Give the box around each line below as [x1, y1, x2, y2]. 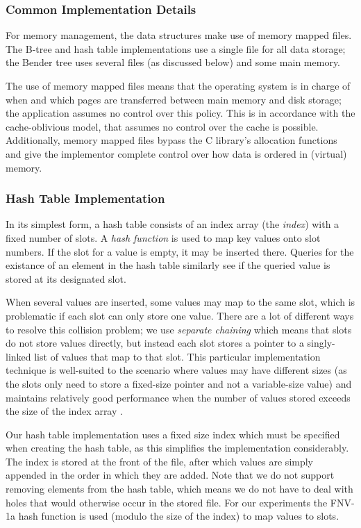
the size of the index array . [6, 404, 123, 418]
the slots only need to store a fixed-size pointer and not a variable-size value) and [6, 376, 352, 390]
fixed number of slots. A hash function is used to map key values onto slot [6, 230, 321, 245]
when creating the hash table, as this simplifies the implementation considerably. [6, 440, 349, 455]
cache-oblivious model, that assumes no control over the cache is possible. [6, 119, 319, 133]
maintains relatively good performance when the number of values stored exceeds [6, 390, 351, 404]
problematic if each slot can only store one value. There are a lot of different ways [6, 308, 354, 322]
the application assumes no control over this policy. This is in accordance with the [6, 106, 355, 120]
